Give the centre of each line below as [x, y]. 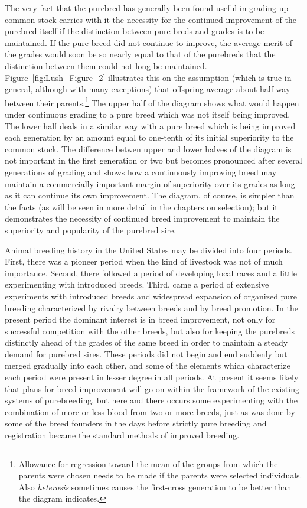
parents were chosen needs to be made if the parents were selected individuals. [160, 475]
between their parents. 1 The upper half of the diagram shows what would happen [152, 102]
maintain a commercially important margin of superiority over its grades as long [150, 183]
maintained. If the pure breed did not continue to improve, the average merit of [149, 42]
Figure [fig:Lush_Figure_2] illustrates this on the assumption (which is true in [148, 77]
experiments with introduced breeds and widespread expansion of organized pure [151, 296]
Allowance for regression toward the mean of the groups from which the [148, 463]
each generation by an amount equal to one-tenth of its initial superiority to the [149, 137]
